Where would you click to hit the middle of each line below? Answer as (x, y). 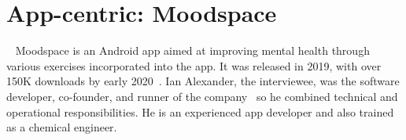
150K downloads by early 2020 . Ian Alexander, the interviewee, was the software (203, 81)
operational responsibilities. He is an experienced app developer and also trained (200, 111)
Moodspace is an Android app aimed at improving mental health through (192, 50)
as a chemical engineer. (62, 127)
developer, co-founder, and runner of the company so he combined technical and (202, 96)
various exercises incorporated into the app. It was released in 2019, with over (194, 65)
